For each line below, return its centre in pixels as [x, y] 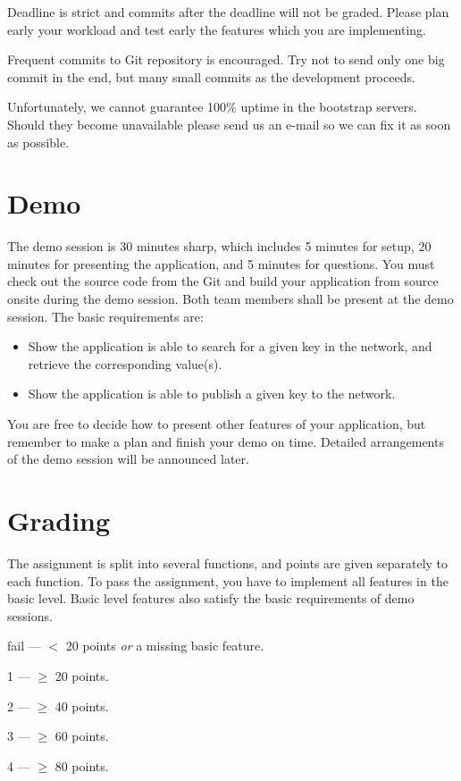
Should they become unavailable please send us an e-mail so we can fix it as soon [229, 124]
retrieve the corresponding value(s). [125, 363]
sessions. [30, 615]
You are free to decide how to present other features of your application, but [217, 424]
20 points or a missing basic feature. [165, 646]
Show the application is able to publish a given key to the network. [212, 394]
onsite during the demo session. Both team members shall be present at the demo [230, 299]
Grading [59, 520]
